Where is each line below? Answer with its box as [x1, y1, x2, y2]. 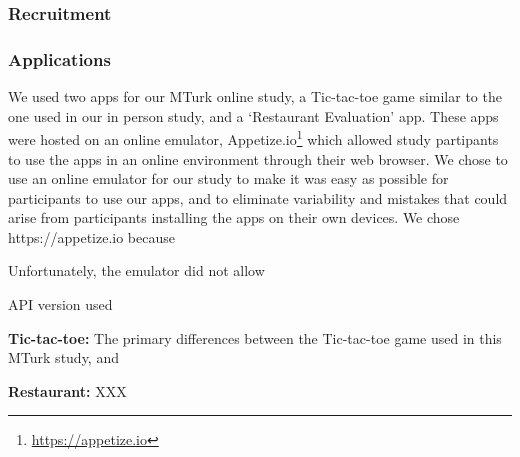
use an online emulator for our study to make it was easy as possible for [8, 168, 449, 189]
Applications [8, 46, 111, 71]
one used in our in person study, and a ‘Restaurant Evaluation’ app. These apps [8, 105, 499, 126]
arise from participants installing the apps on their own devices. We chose [8, 207, 460, 228]
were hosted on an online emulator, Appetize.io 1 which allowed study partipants [8, 126, 499, 149]
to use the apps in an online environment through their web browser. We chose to [8, 148, 508, 169]
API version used [8, 294, 113, 315]
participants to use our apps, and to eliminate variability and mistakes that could [8, 187, 508, 208]
